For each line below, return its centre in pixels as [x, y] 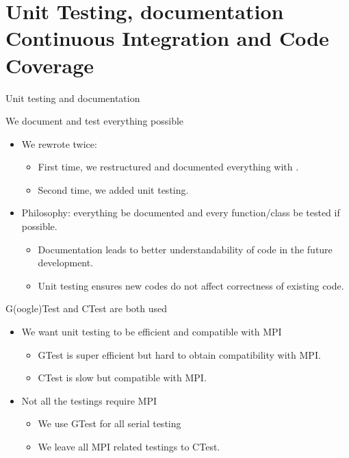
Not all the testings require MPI [89, 400]
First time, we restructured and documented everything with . [168, 167]
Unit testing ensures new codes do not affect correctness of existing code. [191, 285]
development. [66, 263]
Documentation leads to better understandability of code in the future [185, 249]
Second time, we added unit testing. [113, 189]
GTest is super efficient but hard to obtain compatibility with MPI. [179, 354]
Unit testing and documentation [73, 98]
